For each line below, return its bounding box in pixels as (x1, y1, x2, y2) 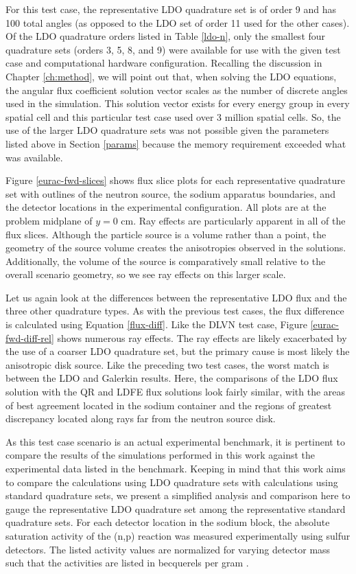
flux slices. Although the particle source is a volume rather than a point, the (5, 227, 327, 241)
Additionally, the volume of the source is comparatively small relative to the (5, 253, 326, 268)
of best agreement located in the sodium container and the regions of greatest (5, 398, 332, 412)
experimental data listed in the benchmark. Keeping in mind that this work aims (5, 461, 346, 475)
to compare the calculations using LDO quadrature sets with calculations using (5, 474, 338, 489)
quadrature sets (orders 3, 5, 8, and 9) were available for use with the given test (5, 42, 341, 56)
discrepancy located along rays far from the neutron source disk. (5, 411, 276, 426)
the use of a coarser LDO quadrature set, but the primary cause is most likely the (5, 344, 350, 358)
